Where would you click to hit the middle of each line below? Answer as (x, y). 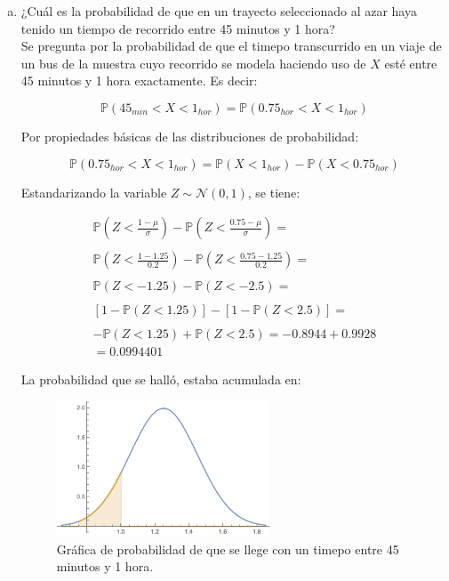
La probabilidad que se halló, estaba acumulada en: (161, 379)
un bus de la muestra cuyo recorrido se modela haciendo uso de (193, 63)
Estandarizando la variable (94, 192)
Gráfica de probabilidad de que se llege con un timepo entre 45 (228, 549)
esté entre (411, 63)
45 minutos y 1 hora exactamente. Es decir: (139, 81)
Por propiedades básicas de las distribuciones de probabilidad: (190, 136)
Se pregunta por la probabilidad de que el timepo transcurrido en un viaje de (231, 46)
